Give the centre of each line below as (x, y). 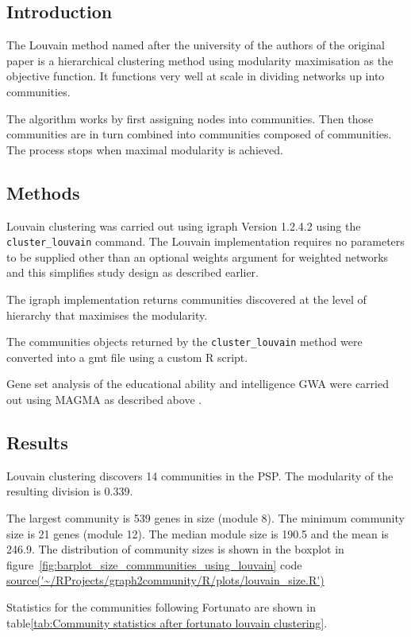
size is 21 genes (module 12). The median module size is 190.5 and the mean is (198, 533)
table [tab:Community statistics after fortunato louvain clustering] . (167, 622)
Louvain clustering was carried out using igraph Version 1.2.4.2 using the (184, 225)
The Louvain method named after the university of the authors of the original (196, 45)
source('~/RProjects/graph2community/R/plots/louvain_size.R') (165, 580)
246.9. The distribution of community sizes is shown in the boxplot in (175, 549)
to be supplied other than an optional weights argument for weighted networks (198, 256)
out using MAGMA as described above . (104, 400)
